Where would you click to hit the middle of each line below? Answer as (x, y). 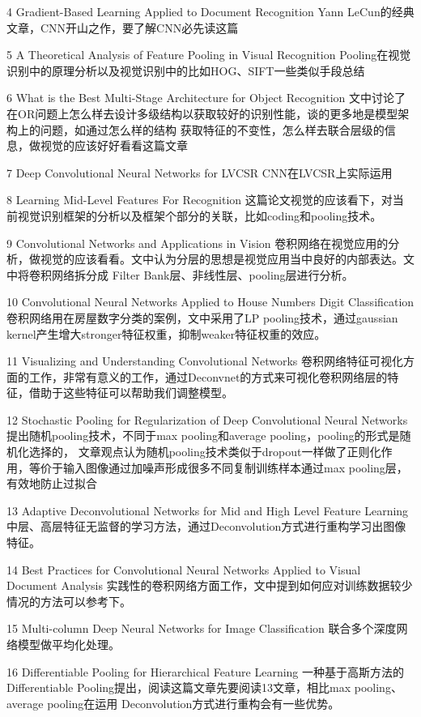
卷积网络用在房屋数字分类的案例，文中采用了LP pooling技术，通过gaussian (202, 317)
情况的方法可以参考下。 (69, 601)
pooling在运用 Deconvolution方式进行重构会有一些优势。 (193, 703)
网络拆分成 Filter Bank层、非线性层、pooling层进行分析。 (202, 274)
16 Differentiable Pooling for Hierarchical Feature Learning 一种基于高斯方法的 (206, 671)
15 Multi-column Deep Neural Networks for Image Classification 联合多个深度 (202, 628)
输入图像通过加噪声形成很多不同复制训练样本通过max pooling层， (235, 467)
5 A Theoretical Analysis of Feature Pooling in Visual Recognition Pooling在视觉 (209, 55)
